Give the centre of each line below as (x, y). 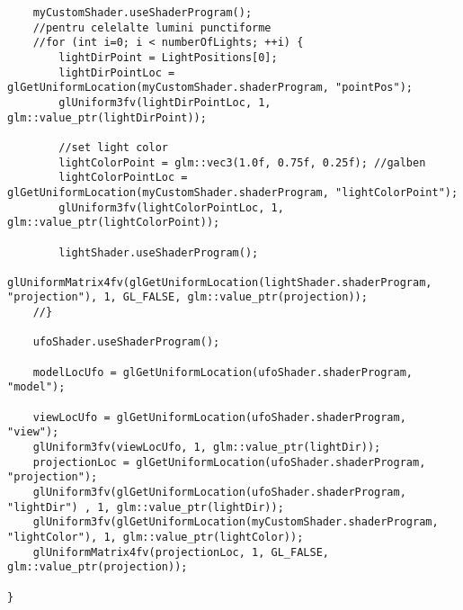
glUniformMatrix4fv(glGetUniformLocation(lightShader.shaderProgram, (220, 282)
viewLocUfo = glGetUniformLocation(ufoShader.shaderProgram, (219, 417)
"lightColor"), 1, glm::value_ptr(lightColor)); (156, 537)
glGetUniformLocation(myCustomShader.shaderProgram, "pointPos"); (210, 88)
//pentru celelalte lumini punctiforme (152, 27)
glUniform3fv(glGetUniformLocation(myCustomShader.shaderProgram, (236, 522)
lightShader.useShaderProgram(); (159, 252)
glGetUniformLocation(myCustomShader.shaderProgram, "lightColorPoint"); (233, 192)
